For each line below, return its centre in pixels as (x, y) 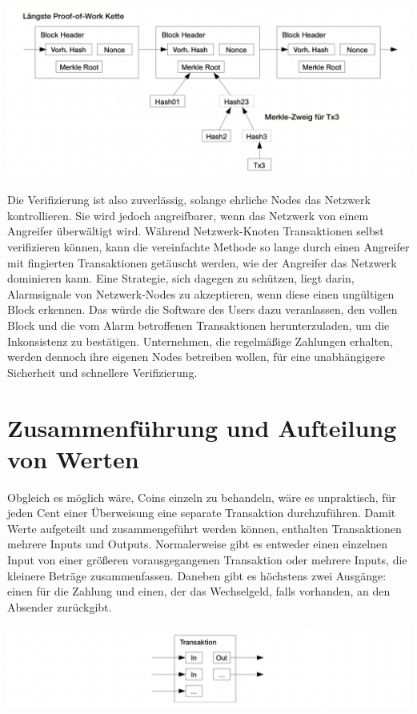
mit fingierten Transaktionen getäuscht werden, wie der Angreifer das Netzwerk (202, 262)
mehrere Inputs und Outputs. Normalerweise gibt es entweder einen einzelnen (197, 544)
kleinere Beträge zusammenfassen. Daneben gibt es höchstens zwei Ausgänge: (197, 575)
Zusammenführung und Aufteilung (202, 427)
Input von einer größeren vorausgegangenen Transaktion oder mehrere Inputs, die (207, 560)
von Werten (73, 458)
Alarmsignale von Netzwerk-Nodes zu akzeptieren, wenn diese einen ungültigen (201, 293)
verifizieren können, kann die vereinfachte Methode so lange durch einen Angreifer (208, 246)
